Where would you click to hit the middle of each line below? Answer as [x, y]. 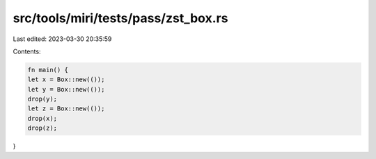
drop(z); [42, 128]
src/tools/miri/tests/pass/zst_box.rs [120, 18]
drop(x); [42, 118]
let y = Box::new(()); [66, 89]
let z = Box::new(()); [66, 109]
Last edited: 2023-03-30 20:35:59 [62, 39]
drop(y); [42, 99]
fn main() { [48, 70]
